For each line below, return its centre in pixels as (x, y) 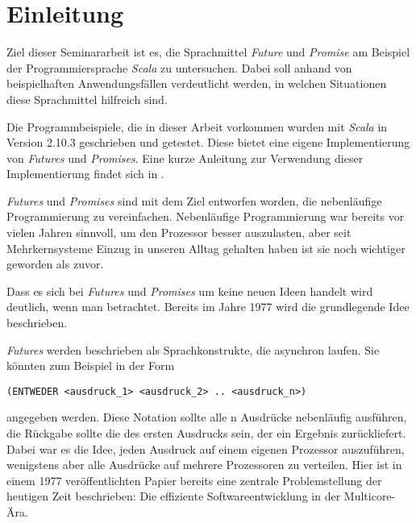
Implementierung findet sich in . (85, 174)
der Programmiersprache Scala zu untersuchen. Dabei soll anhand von (179, 67)
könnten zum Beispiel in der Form (91, 365)
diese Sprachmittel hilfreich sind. (87, 99)
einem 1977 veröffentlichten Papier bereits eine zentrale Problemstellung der (194, 480)
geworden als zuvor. (55, 264)
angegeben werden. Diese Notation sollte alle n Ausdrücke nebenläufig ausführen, (207, 417)
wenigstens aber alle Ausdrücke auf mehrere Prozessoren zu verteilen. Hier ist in (204, 465)
